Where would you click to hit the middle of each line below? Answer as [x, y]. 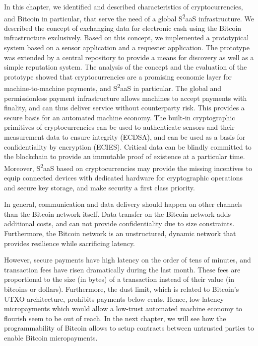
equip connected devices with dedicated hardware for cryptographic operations [124, 178]
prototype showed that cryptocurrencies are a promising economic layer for [118, 76]
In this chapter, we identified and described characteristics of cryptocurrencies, [124, 6]
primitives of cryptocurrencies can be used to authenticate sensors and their [119, 127]
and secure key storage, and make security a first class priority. [99, 187]
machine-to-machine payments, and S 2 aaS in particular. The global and [113, 87]
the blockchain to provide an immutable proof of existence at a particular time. [125, 156]
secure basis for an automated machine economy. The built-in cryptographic [120, 117]
